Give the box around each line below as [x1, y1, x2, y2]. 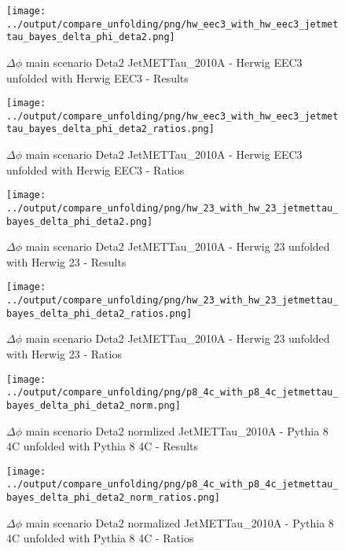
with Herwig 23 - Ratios [6, 346, 122, 362]
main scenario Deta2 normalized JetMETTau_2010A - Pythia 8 [25, 514, 334, 531]
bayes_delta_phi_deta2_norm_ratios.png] [6, 492, 221, 504]
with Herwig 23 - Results [6, 253, 127, 270]
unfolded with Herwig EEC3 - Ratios [6, 161, 185, 178]
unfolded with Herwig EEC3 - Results [6, 69, 189, 86]
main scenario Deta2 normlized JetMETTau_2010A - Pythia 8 [25, 422, 328, 439]
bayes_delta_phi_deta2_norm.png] [6, 399, 181, 411]
